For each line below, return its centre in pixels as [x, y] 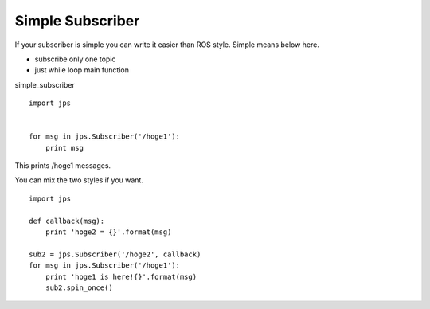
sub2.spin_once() [79, 287]
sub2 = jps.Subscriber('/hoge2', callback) [115, 254]
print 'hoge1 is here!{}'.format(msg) [121, 276]
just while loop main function [82, 70]
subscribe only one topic [75, 59]
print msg [64, 148]
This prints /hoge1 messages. [63, 166]
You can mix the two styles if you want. [79, 180]
